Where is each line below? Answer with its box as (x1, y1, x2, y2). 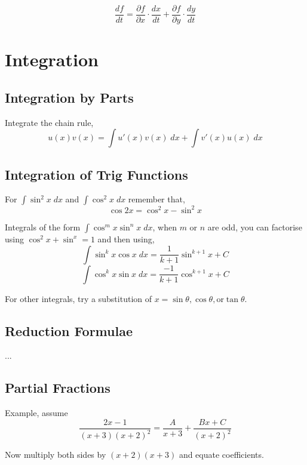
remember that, (128, 193, 185, 205)
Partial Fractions (5, 378, 110, 397)
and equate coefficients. (179, 448, 264, 461)
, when (152, 220, 177, 233)
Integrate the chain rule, (5, 116, 94, 128)
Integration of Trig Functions (5, 165, 188, 183)
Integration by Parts (5, 88, 134, 106)
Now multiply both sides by (5, 448, 106, 461)
